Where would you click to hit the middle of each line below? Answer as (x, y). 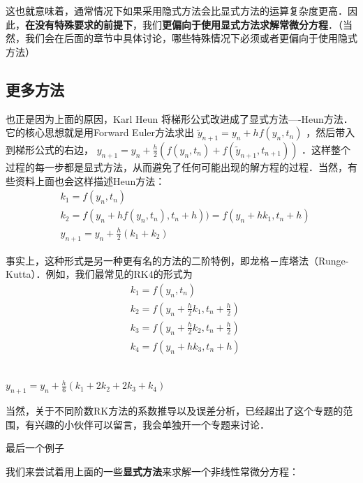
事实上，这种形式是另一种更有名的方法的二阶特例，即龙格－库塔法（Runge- (177, 260)
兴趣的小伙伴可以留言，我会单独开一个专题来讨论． (152, 424)
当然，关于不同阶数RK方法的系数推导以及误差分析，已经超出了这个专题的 (175, 411)
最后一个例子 (35, 448)
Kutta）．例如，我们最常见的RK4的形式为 (99, 274)
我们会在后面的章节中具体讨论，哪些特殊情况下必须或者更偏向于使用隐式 (191, 38)
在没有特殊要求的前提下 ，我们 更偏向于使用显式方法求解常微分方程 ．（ (184, 24)
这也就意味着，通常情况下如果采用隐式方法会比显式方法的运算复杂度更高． (177, 10)
